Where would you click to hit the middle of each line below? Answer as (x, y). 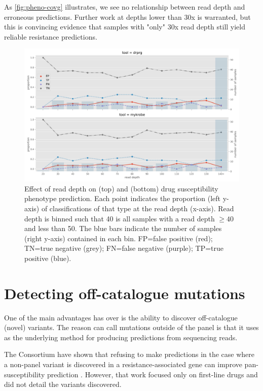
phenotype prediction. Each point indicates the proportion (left (123, 198)
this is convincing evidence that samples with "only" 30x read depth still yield (125, 27)
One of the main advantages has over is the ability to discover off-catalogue (121, 317)
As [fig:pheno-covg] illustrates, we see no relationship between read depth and (125, 7)
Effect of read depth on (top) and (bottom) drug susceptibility (121, 188)
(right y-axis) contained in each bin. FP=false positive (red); (119, 238)
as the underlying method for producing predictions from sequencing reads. (121, 337)
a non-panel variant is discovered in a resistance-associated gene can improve (123, 364)
